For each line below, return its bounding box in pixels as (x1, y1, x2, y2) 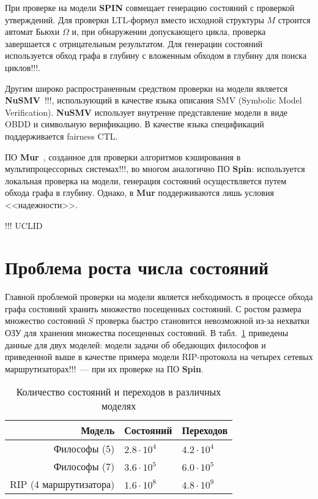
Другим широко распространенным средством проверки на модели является (5, 81, 288, 94)
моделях (101, 399, 136, 413)
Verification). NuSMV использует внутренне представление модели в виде (5, 105, 288, 118)
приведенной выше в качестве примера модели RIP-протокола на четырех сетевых (5, 350, 313, 363)
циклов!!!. (5, 61, 40, 73)
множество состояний (5, 314, 85, 327)
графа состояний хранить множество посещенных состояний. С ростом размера (5, 302, 301, 315)
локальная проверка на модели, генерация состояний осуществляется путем (5, 174, 287, 187)
